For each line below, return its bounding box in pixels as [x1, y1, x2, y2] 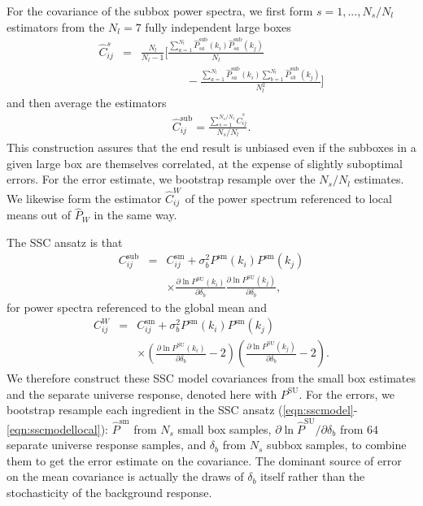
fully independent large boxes [145, 18, 291, 35]
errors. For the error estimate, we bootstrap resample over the [7, 171, 316, 188]
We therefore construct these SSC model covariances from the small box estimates [7, 370, 416, 387]
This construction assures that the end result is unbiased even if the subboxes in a [7, 139, 416, 156]
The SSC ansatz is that [7, 233, 123, 250]
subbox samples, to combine [267, 436, 407, 453]
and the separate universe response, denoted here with [7, 385, 277, 402]
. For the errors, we [299, 385, 395, 402]
